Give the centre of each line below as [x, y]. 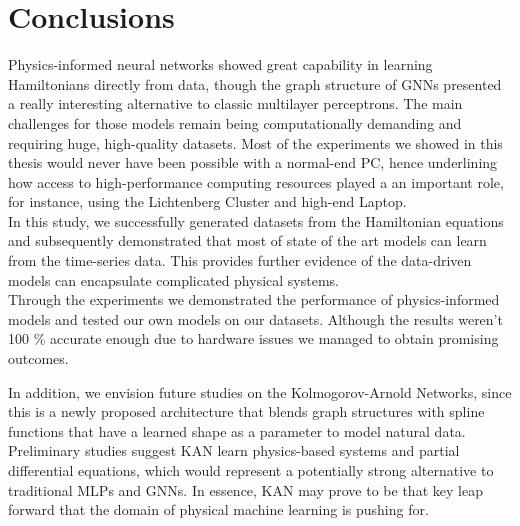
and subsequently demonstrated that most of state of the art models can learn [247, 240]
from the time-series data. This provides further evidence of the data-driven [240, 260]
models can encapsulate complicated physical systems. [173, 279]
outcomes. [38, 358]
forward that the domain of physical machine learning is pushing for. [218, 509]
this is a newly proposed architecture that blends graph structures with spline [246, 411]
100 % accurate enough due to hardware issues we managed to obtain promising [253, 338]
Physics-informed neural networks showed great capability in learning [220, 64]
